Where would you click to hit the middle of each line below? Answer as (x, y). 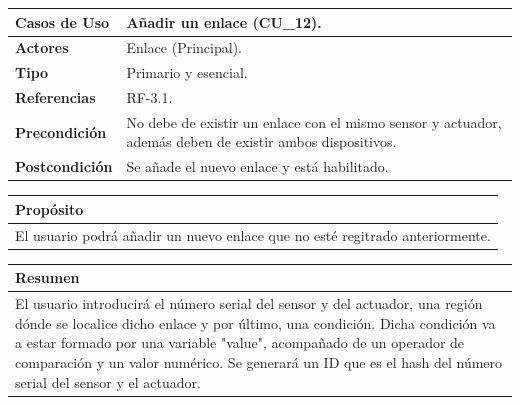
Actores (42, 47)
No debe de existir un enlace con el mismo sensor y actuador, (314, 121)
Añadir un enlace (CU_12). (224, 21)
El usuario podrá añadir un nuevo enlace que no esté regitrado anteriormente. (253, 234)
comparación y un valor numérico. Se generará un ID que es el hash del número (259, 361)
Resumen (47, 277)
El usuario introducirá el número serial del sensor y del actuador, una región (249, 303)
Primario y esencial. (187, 72)
